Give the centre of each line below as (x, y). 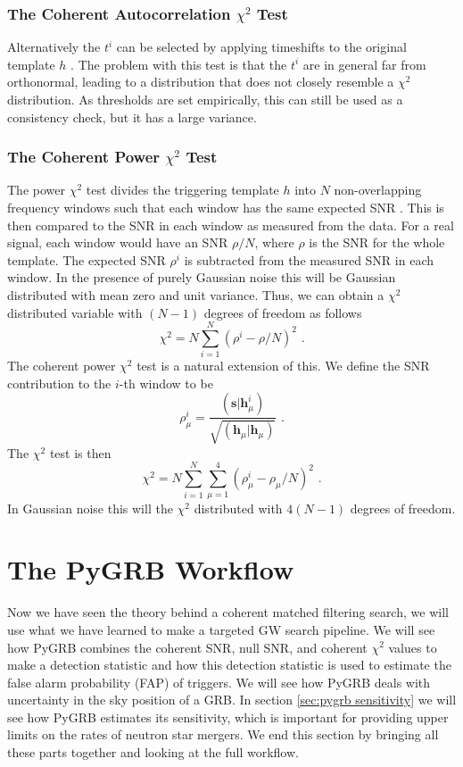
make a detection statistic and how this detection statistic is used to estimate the (229, 665)
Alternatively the (54, 47)
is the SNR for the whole (377, 242)
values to (413, 647)
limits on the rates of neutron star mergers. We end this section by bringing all (223, 734)
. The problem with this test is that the (179, 64)
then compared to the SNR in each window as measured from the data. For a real (231, 225)
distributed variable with (75, 312)
